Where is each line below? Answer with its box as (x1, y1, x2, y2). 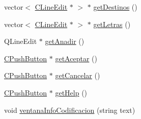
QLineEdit (4, 36, 37, 46)
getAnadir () (45, 36, 84, 46)
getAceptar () (55, 53, 97, 63)
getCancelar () (55, 70, 100, 81)
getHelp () (55, 87, 88, 98)
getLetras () (93, 18, 131, 29)
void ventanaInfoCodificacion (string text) (4, 104, 135, 115)
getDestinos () (93, 2, 137, 12)
